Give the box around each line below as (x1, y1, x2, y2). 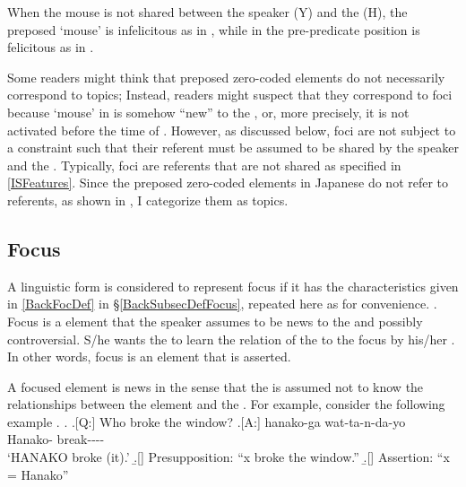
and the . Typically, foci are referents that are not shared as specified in (7, 155, 401, 174)
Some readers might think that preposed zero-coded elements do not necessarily (7, 67, 445, 86)
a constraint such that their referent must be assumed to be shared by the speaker (7, 138, 459, 157)
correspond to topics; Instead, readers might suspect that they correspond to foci (7, 85, 453, 104)
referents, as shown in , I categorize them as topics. (7, 190, 289, 209)
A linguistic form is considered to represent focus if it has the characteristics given (7, 276, 459, 295)
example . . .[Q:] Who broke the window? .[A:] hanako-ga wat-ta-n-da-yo (7, 412, 406, 430)
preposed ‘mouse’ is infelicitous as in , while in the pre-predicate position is (7, 20, 420, 39)
